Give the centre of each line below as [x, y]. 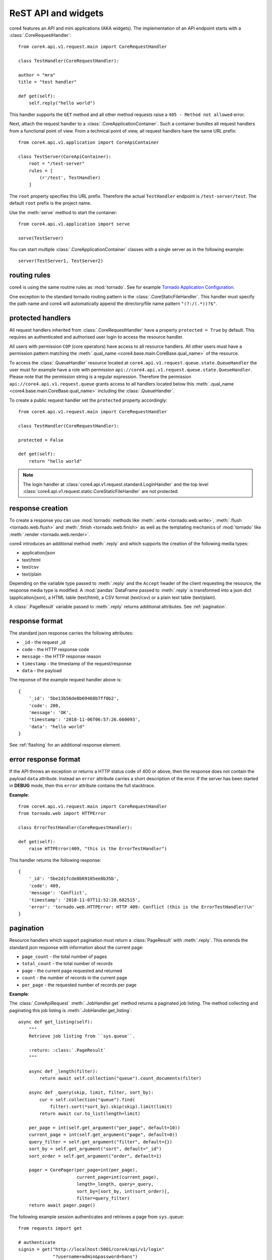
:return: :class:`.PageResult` [67, 1050]
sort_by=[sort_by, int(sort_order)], [123, 1191]
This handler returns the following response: [55, 860]
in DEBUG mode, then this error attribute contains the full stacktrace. [82, 786]
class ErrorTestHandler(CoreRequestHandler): [76, 828]
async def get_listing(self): [56, 1022]
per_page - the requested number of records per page [79, 985]
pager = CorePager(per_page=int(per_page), [83, 1170]
